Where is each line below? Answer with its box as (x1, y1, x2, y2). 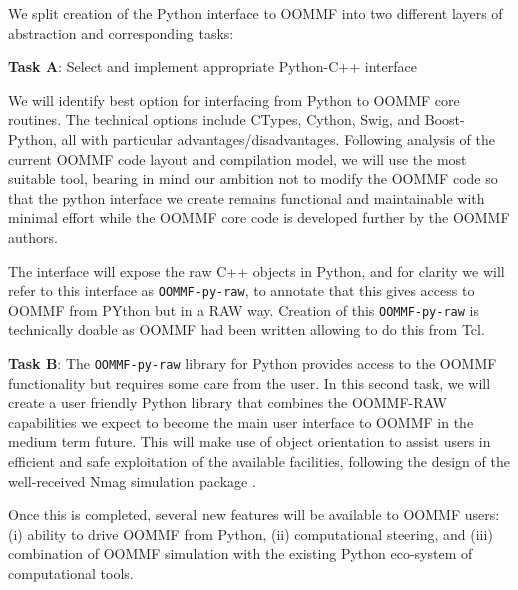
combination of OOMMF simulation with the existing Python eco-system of (8, 543, 473, 564)
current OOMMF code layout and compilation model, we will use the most (8, 148, 467, 169)
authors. (8, 226, 58, 247)
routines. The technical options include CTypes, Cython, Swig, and (8, 109, 421, 130)
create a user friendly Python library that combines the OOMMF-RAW (8, 392, 447, 413)
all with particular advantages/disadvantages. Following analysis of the (61, 128, 496, 149)
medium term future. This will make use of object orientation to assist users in (8, 431, 491, 452)
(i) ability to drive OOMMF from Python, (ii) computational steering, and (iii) (8, 523, 493, 544)
